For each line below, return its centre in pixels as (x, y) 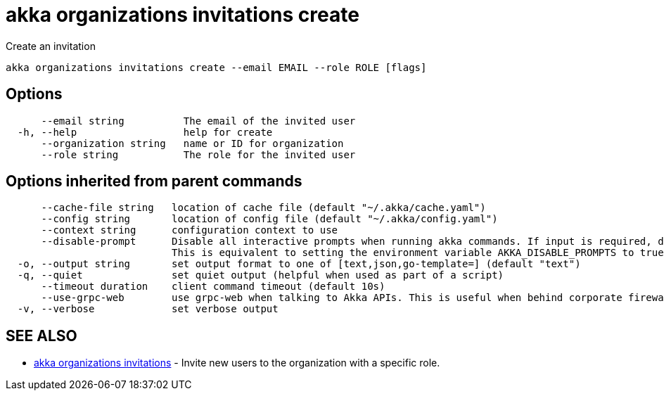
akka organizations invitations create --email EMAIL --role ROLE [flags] (216, 67)
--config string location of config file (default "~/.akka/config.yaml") (269, 219)
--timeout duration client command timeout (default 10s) (213, 287)
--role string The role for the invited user (198, 154)
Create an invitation (51, 46)
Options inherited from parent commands (154, 181)
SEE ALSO (41, 336)
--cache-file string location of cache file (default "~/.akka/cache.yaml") (263, 208)
